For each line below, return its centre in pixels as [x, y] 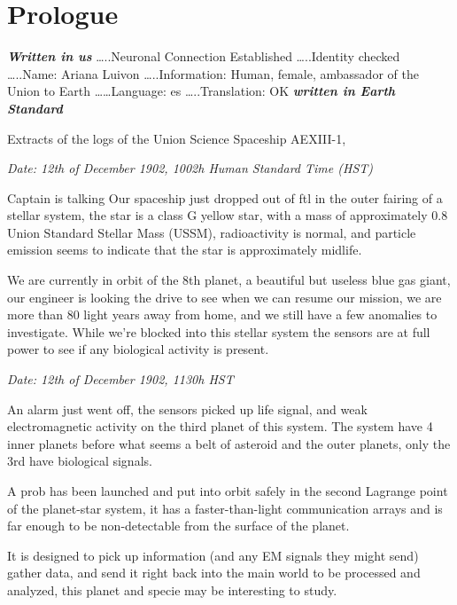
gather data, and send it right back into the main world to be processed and [214, 573]
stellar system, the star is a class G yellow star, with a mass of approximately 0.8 [228, 215]
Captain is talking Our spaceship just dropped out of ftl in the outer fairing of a [225, 197]
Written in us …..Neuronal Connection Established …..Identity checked [204, 56]
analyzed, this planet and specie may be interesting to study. [172, 589]
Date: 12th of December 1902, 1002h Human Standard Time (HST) [190, 168]
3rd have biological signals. [80, 461]
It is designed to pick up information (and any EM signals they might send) [213, 555]
